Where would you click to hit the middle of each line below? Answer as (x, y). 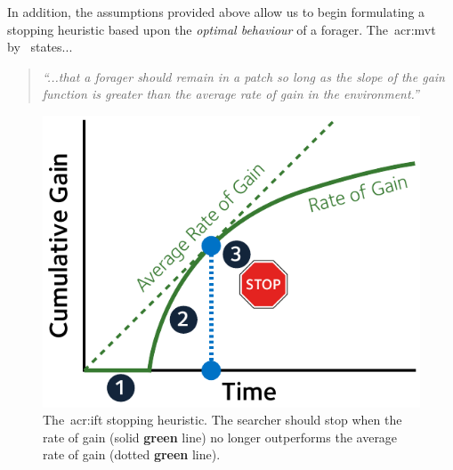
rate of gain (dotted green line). (132, 454)
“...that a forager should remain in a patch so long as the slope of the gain (243, 76)
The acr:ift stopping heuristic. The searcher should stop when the (222, 420)
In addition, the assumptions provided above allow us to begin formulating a (216, 12)
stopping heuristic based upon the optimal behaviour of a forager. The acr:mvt (222, 29)
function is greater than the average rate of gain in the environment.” (231, 94)
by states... (40, 47)
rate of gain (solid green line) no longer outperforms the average (220, 437)
